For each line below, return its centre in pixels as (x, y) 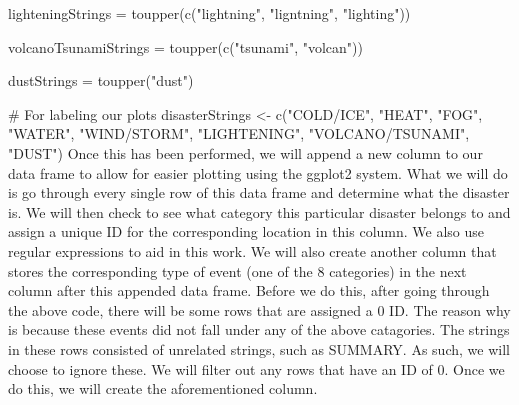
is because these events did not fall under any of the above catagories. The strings (259, 329)
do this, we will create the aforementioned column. (163, 388)
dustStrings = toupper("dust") (101, 80)
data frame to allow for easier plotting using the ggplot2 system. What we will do (258, 172)
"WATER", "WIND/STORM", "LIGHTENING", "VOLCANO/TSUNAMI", (239, 133)
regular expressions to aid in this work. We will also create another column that (252, 250)
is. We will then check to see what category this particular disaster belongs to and (259, 211)
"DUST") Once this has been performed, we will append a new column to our (245, 152)
